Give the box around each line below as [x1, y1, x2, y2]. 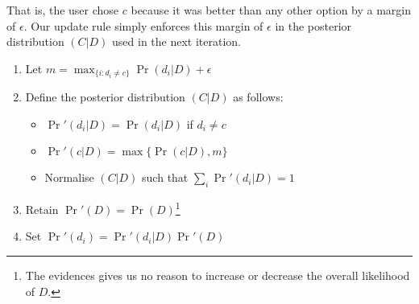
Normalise [44, 169, 94, 186]
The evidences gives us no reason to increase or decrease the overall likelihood [25, 267, 410, 284]
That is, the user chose [6, 2, 119, 18]
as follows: [233, 88, 284, 105]
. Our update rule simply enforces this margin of [23, 17, 263, 34]
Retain [25, 200, 59, 217]
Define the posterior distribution [25, 88, 185, 105]
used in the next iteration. [112, 33, 241, 50]
